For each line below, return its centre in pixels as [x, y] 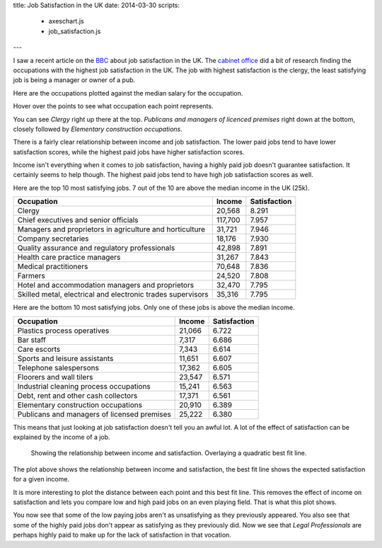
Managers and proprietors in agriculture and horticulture [111, 229]
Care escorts [39, 349]
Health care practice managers [69, 257]
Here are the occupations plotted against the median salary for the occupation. [128, 93]
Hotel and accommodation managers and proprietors [106, 285]
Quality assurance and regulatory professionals [96, 248]
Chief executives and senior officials [78, 220]
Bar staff [31, 340]
